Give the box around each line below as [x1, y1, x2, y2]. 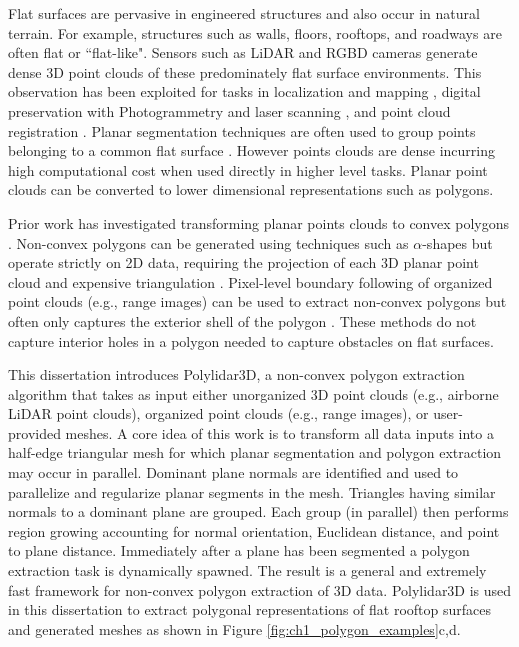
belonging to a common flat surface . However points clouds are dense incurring [8, 140, 496, 161]
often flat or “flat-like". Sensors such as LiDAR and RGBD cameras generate [8, 42, 478, 63]
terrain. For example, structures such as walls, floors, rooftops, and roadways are [8, 22, 502, 43]
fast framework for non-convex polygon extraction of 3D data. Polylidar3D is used [8, 579, 512, 600]
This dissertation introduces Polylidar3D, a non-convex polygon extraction [8, 364, 465, 385]
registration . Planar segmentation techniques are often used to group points [8, 120, 476, 141]
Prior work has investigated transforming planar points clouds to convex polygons [8, 212, 510, 233]
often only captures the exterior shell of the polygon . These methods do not [8, 310, 477, 331]
